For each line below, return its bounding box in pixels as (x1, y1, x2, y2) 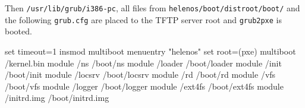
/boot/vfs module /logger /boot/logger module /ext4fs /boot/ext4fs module (5, 80, 284, 92)
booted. (5, 25, 32, 37)
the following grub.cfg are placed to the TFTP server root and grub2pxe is (5, 13, 282, 26)
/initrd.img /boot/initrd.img (5, 91, 109, 104)
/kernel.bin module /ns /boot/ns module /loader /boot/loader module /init (5, 56, 282, 69)
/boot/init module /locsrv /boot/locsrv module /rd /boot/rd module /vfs (5, 68, 276, 81)
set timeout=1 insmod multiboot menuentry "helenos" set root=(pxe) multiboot (5, 45, 296, 57)
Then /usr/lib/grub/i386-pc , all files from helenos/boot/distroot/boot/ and (5, 2, 300, 14)
